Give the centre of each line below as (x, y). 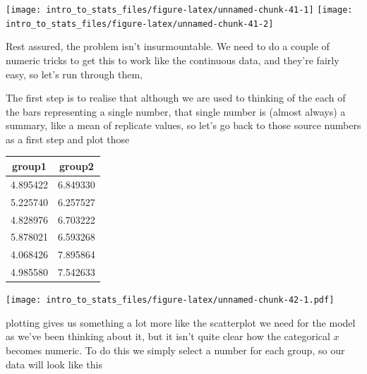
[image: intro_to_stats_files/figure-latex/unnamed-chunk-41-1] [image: (179, 10)
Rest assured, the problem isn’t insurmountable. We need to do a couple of (168, 46)
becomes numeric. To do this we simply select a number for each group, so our (175, 350)
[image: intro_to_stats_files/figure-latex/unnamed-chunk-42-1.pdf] (170, 300)
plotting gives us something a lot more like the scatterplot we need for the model (181, 322)
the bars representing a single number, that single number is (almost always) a (176, 111)
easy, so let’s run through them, (74, 74)
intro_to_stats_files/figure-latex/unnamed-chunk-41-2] (140, 24)
